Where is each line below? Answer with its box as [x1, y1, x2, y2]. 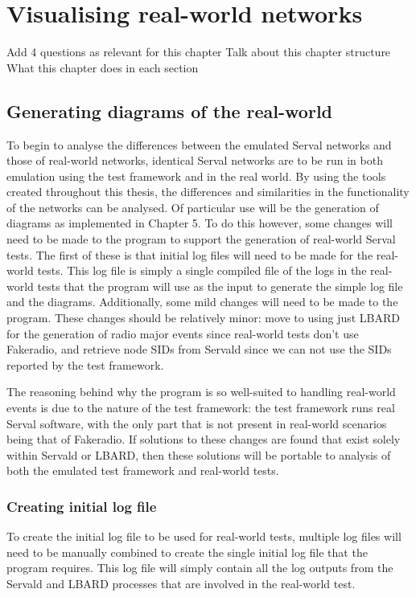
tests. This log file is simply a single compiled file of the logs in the [37, 262, 367, 279]
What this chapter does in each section [6, 59, 199, 76]
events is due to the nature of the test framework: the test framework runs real [6, 399, 395, 416]
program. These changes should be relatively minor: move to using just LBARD [6, 309, 400, 326]
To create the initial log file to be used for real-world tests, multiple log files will [6, 528, 402, 545]
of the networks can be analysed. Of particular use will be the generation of [6, 198, 379, 215]
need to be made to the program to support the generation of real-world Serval [6, 231, 396, 247]
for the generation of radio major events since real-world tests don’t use [6, 325, 359, 341]
